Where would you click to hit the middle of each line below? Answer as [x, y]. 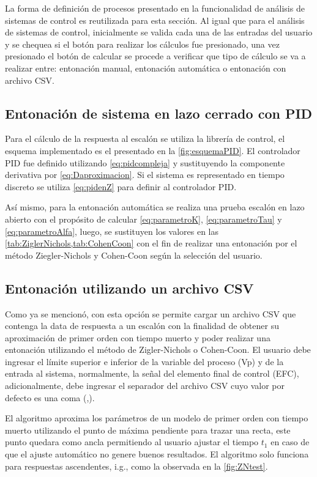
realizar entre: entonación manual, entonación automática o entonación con [146, 68]
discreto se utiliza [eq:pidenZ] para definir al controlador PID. [121, 186]
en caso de [290, 442]
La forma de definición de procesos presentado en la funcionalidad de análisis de [155, 8]
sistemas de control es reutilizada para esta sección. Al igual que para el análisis [155, 20]
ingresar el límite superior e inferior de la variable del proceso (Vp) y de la [144, 361]
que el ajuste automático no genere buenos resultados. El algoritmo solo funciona [157, 454]
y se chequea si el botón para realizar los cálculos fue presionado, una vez [142, 44]
